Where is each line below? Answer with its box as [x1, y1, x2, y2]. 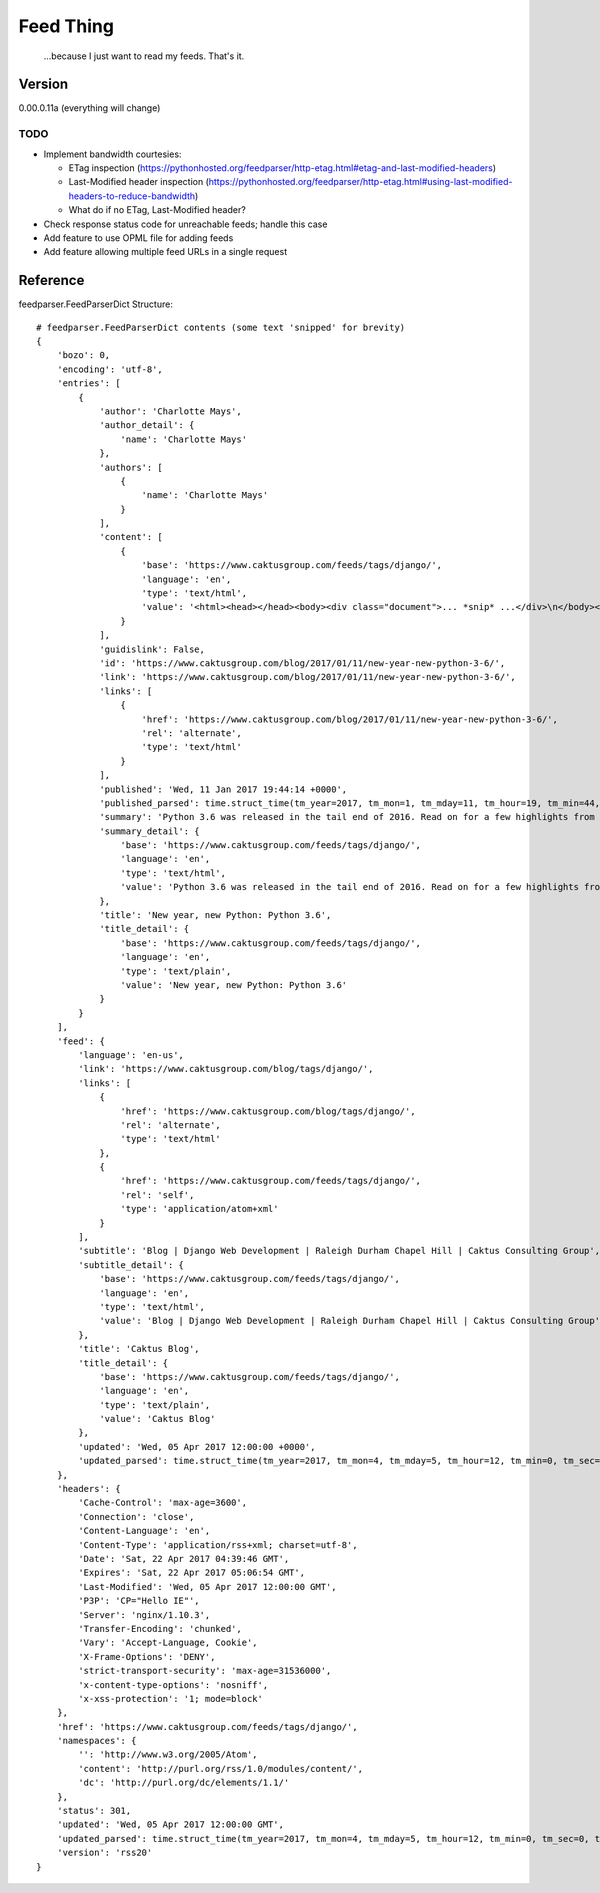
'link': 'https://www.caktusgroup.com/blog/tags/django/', [78, 1063, 374, 1075]
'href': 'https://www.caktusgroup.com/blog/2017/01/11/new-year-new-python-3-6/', [141, 713, 559, 725]
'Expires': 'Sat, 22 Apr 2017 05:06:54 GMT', [78, 1567, 305, 1579]
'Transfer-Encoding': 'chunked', [78, 1623, 242, 1634]
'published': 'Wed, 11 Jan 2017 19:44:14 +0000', [99, 783, 348, 795]
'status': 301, [56, 1805, 132, 1817]
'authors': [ [99, 461, 164, 473]
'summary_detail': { [99, 825, 200, 837]
